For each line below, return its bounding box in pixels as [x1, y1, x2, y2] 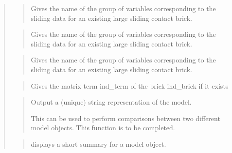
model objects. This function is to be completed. [31, 122, 175, 133]
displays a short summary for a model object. [31, 138, 166, 149]
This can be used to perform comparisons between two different [31, 113, 220, 123]
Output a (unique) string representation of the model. [31, 97, 192, 107]
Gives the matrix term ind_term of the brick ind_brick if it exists [31, 80, 229, 91]
